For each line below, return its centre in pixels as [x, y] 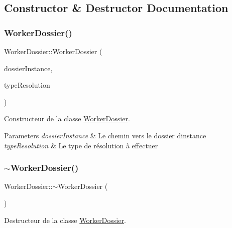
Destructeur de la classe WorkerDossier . [65, 220]
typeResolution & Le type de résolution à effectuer [81, 145]
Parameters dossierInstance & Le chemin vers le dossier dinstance [105, 135]
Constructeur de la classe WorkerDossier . [67, 119]
